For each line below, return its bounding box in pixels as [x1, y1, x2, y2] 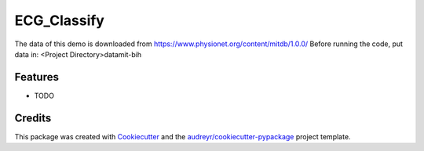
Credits [14, 111, 52, 124]
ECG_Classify [14, 12, 105, 29]
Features [14, 70, 59, 84]
